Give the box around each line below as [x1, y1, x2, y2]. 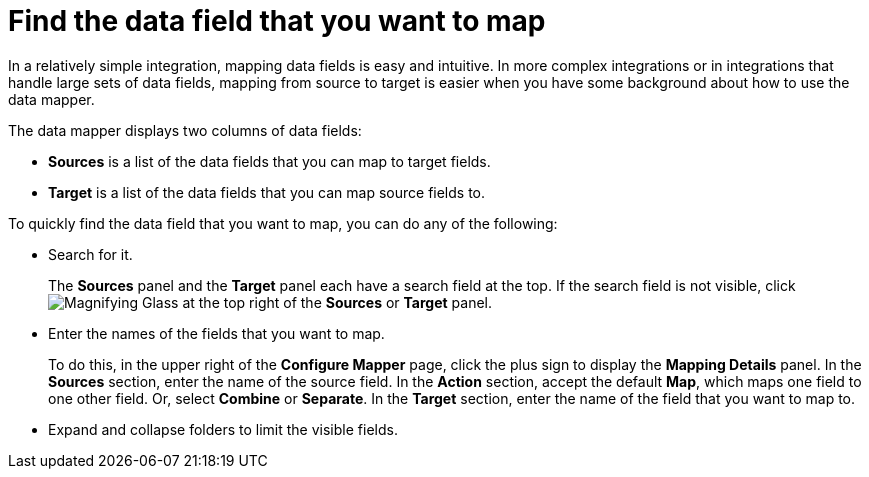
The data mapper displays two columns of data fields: [8, 121, 362, 139]
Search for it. [48, 245, 133, 263]
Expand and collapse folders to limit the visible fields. [48, 420, 398, 438]
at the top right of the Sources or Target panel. [182, 293, 493, 311]
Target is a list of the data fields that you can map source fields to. [48, 183, 486, 201]
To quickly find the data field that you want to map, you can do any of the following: [8, 214, 558, 232]
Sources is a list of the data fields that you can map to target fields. [48, 152, 491, 170]
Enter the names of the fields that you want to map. [48, 324, 385, 342]
